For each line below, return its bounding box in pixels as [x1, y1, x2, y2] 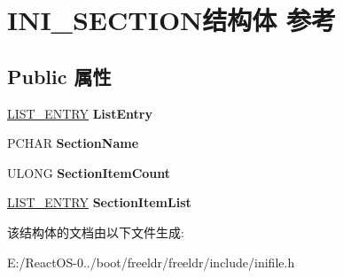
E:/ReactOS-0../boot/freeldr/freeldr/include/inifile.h [7, 252, 295, 271]
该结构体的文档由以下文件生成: [7, 222, 184, 241]
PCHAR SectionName [7, 134, 139, 152]
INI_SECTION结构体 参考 [7, 2, 337, 38]
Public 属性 [7, 62, 112, 89]
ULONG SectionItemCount [7, 163, 171, 181]
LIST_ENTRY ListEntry [7, 104, 152, 122]
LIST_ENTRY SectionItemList [7, 193, 191, 212]
